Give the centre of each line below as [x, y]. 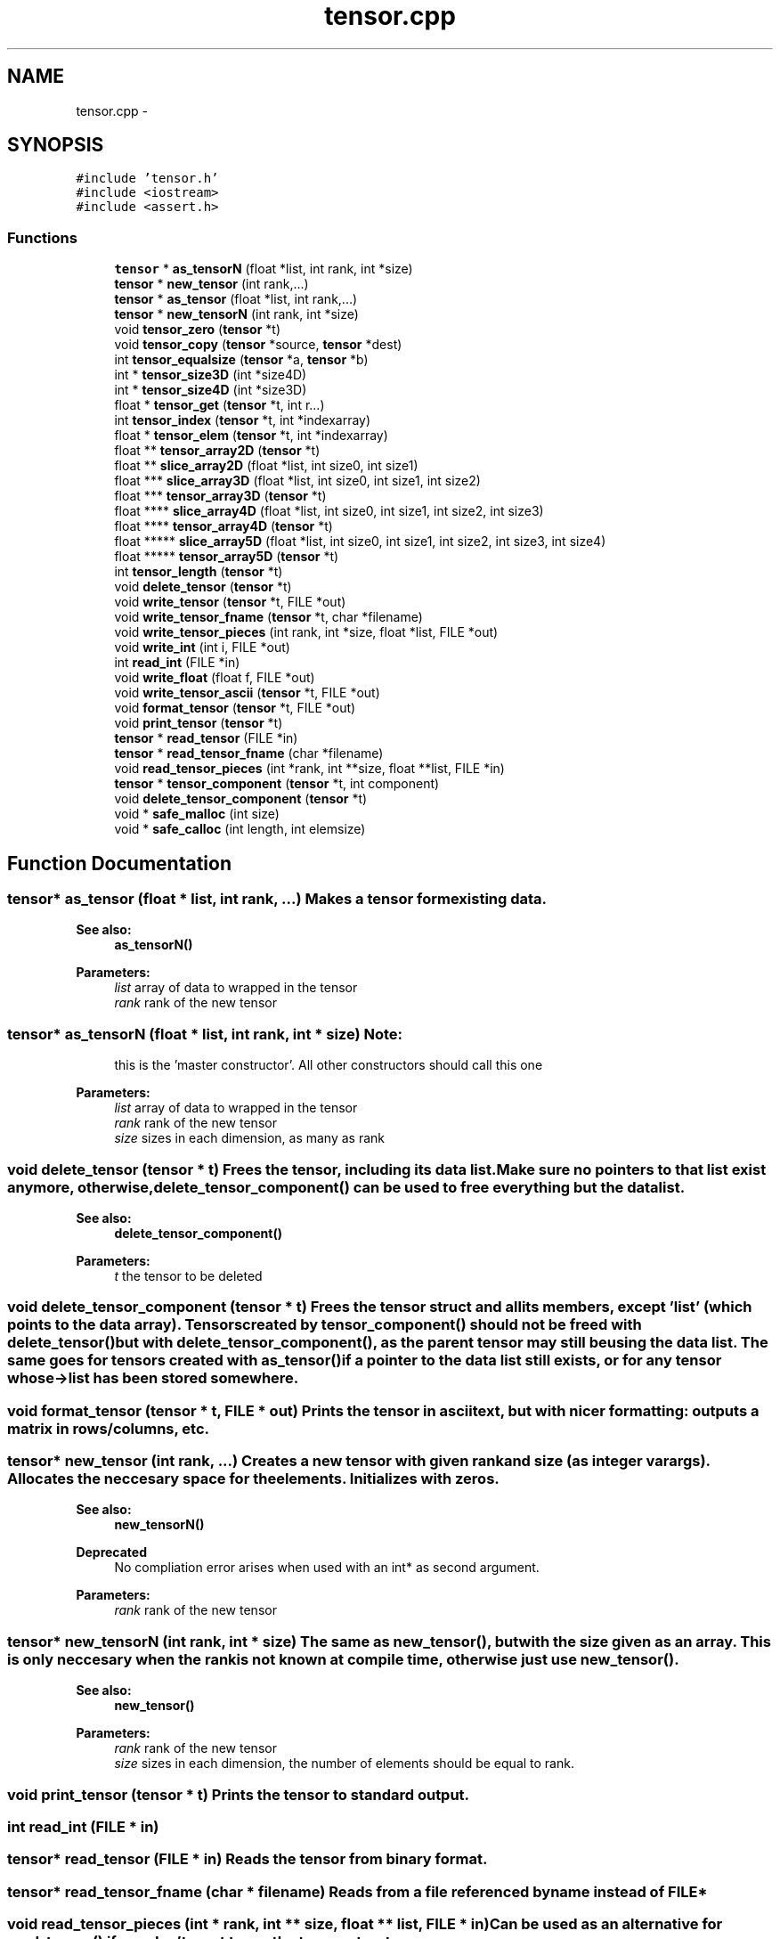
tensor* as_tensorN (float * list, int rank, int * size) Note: [205, 1034]
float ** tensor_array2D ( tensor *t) [217, 451]
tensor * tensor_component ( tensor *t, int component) [277, 784]
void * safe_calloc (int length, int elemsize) [240, 829]
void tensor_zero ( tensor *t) [198, 330]
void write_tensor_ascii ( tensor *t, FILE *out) [247, 693]
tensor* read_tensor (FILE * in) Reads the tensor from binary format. [248, 1859]
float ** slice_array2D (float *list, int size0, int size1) [266, 466]
